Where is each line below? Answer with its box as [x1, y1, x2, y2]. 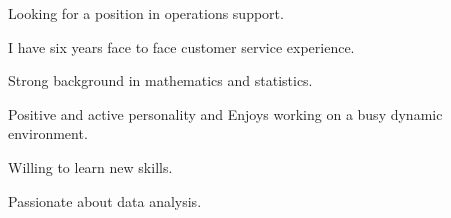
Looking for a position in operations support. [8, 3, 284, 23]
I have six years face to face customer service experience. [8, 36, 355, 57]
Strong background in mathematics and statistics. [8, 70, 313, 91]
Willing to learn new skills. [8, 156, 173, 177]
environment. [8, 123, 88, 144]
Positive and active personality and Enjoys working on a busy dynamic [8, 103, 443, 124]
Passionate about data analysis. [8, 190, 202, 211]
